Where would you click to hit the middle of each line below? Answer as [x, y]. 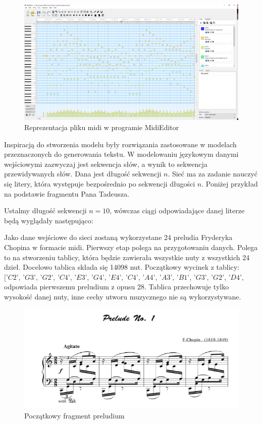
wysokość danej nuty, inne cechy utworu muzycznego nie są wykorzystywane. [123, 296]
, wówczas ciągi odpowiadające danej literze [177, 210]
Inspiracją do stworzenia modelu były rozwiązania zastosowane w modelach [120, 144]
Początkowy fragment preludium [74, 415]
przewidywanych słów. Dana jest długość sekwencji [83, 174]
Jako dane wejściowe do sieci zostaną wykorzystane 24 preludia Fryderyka [118, 237]
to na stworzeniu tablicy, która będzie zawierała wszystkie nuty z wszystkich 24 [127, 257]
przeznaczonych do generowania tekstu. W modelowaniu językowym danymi [121, 154]
